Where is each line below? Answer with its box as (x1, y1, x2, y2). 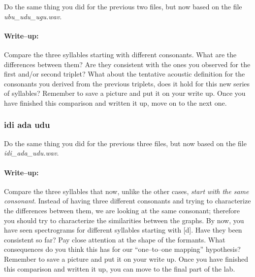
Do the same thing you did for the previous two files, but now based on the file (4, 1, 242, 11)
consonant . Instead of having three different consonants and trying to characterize (4, 196, 251, 206)
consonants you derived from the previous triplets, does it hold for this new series (4, 78, 250, 88)
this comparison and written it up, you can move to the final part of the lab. (4, 263, 235, 274)
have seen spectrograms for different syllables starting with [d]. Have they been (4, 225, 242, 235)
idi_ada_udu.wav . (4, 148, 59, 158)
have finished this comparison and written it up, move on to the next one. (4, 97, 227, 108)
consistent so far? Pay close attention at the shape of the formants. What (4, 234, 225, 244)
